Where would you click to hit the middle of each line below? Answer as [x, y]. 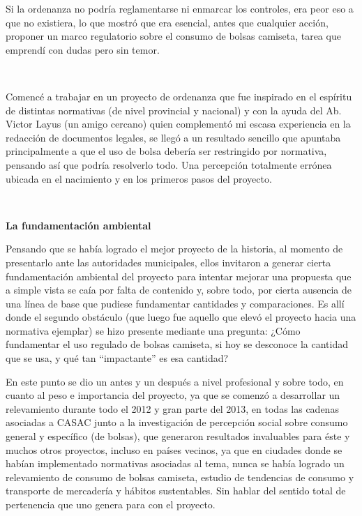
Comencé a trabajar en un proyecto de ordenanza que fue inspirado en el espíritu [179, 96]
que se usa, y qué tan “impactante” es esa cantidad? [117, 358]
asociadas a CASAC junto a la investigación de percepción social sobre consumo [177, 422]
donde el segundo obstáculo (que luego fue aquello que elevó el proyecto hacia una [181, 317]
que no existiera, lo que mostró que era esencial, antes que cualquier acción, [167, 22]
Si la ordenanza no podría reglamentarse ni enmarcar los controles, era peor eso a [180, 8]
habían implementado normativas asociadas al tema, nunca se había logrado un [175, 463]
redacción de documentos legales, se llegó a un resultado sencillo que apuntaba [173, 137]
